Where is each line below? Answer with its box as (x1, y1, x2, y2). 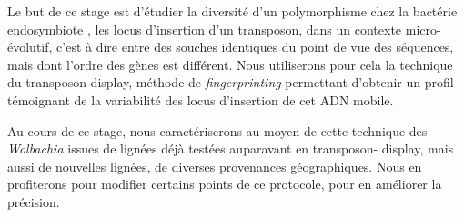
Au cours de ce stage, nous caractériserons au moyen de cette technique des (7, 121, 428, 140)
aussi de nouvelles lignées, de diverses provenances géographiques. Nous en (7, 156, 422, 175)
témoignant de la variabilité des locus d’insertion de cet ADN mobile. (7, 90, 394, 109)
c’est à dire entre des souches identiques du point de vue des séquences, (56, 37, 454, 56)
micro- (405, 19, 441, 38)
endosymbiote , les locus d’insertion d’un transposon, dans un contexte (7, 19, 402, 38)
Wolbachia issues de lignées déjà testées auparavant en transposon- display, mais (7, 139, 454, 158)
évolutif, (7, 37, 53, 56)
